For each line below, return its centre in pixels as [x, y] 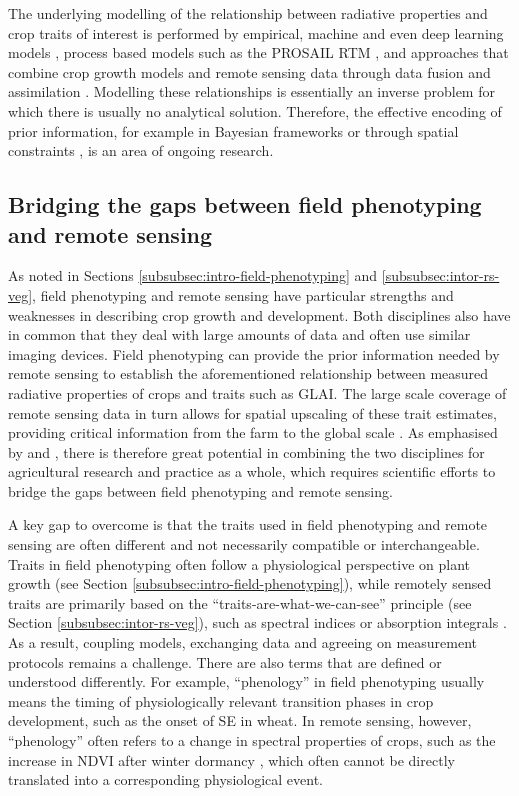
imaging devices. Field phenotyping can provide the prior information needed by [254, 353]
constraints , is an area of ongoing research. [141, 150]
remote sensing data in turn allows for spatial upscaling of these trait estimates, [252, 412]
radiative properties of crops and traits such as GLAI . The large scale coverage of [257, 392]
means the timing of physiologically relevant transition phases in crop [221, 700]
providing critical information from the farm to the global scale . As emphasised [253, 432]
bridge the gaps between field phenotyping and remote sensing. [200, 490]
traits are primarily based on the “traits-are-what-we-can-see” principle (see [240, 602]
